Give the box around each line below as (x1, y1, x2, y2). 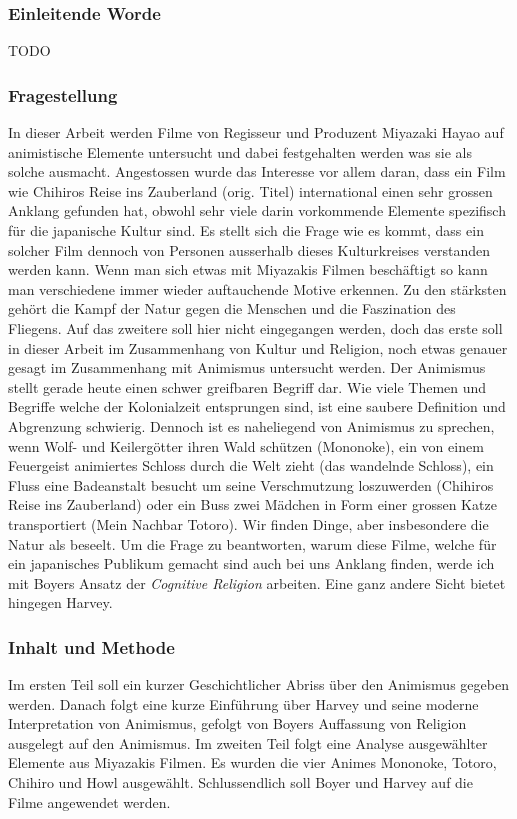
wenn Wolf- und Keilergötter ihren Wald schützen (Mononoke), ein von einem (8, 435, 484, 456)
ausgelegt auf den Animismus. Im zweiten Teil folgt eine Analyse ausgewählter (8, 732, 488, 753)
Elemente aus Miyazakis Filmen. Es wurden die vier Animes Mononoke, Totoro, (8, 752, 497, 773)
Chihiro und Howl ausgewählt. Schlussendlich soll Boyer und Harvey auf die (8, 772, 473, 793)
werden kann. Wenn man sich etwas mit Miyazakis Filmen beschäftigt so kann (8, 259, 488, 280)
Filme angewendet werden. (8, 791, 171, 812)
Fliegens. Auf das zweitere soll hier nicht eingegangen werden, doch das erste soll (8, 317, 503, 338)
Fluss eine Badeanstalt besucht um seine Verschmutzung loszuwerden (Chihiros (8, 474, 494, 495)
